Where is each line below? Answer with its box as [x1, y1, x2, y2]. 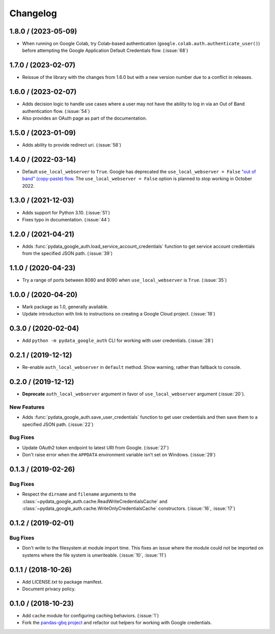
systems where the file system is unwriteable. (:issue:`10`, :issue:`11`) [22, 552, 167, 558]
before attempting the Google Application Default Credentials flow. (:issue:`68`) [22, 47, 188, 53]
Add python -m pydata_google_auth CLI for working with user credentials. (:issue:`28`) [22, 337, 214, 343]
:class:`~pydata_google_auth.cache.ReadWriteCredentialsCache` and [22, 498, 168, 504]
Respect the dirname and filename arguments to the [22, 491, 136, 497]
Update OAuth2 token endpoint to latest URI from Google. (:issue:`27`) [22, 444, 169, 450]
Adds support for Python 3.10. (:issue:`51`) [22, 209, 111, 216]
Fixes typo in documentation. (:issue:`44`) [22, 216, 110, 222]
